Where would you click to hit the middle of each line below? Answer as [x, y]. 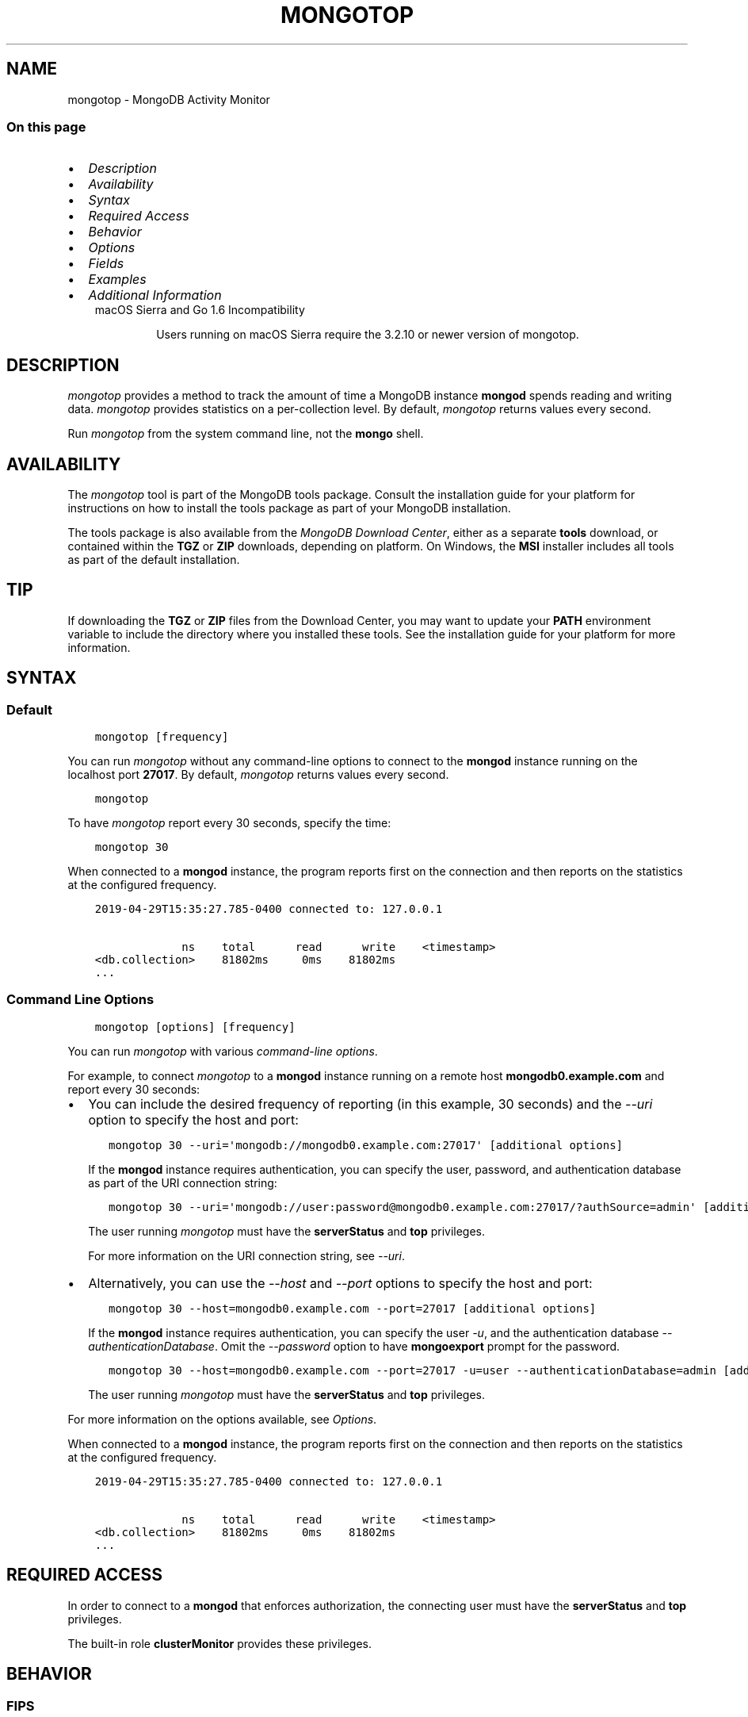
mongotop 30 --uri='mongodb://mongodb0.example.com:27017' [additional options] [366, 1145]
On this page [46, 126]
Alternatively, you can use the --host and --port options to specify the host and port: [340, 1283]
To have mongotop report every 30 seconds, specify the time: [229, 823]
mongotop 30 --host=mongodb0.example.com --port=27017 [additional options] [353, 1308]
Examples [117, 280]
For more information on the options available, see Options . [222, 1419]
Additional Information [155, 295]
